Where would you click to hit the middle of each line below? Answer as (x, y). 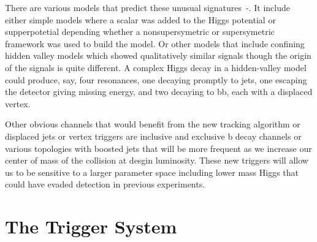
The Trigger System (91, 226)
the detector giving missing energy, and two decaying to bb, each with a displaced (159, 92)
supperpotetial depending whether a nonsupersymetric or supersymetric (140, 32)
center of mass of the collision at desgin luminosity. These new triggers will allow (157, 160)
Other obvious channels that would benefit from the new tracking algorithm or (153, 124)
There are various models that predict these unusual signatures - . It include (148, 7)
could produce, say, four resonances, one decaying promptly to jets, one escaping (156, 79)
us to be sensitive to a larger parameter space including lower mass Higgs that (152, 172)
